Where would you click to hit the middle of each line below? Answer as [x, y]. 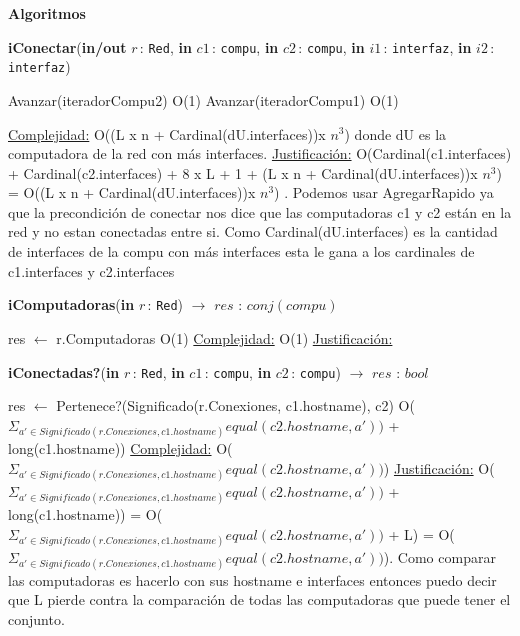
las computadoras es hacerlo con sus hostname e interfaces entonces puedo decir [252, 579]
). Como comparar [439, 556]
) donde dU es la [395, 133]
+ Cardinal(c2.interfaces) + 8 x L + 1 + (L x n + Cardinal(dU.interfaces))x [243, 172]
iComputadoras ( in [71, 304]
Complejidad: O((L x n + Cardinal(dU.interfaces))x [167, 133]
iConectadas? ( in [64, 371]
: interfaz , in [427, 46]
